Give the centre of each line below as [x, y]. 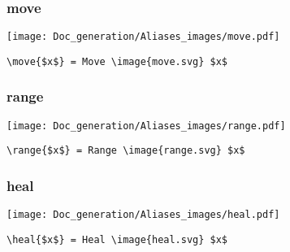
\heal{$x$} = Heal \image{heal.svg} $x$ [117, 239]
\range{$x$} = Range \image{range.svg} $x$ [126, 151]
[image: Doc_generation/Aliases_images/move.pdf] [143, 37]
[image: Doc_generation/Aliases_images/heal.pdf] [143, 215]
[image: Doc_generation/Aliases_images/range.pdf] [146, 126]
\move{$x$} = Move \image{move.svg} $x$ [117, 61]
